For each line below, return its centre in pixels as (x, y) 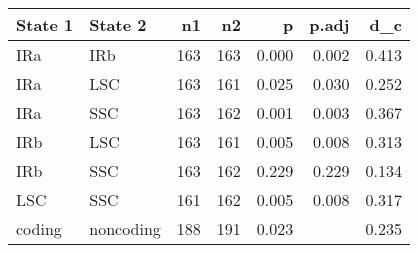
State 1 (45, 24)
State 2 (118, 24)
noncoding (125, 228)
